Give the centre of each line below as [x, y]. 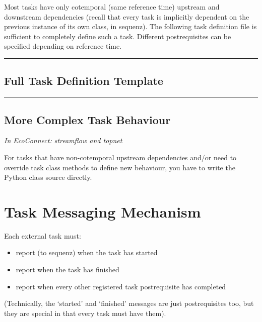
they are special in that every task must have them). [85, 313]
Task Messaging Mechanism [103, 211]
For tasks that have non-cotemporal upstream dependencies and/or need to [120, 157]
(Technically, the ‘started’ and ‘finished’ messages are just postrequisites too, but [129, 303]
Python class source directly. [48, 177]
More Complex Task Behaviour [87, 119]
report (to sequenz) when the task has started [87, 252]
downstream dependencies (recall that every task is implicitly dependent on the [127, 16]
